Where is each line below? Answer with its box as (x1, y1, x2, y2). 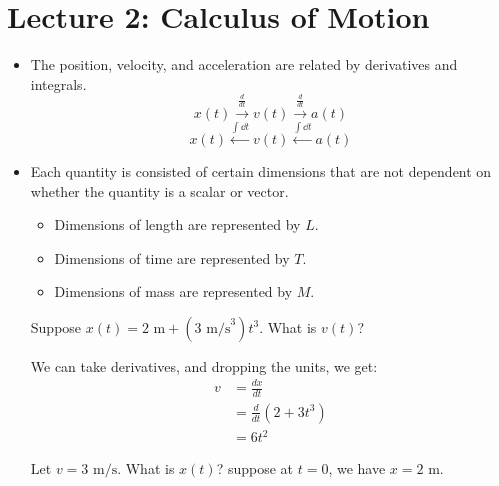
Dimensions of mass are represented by (54, 281, 293, 302)
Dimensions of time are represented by (54, 247, 290, 268)
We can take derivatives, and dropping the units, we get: (30, 355, 378, 376)
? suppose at (216, 458, 294, 479)
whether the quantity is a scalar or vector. (30, 180, 289, 201)
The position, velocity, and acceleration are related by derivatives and (30, 54, 458, 75)
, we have (328, 458, 386, 479)
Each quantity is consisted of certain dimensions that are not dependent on (30, 160, 492, 181)
